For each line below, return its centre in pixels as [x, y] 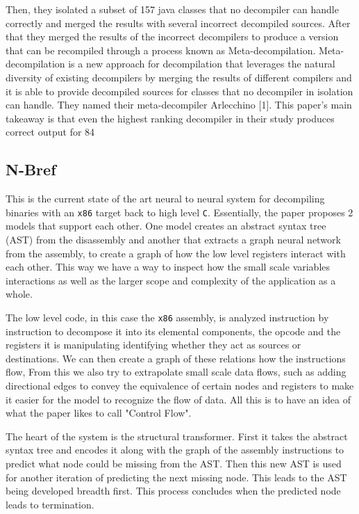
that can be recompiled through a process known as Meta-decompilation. [161, 50]
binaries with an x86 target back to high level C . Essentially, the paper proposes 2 [179, 212]
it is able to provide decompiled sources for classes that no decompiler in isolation [179, 91]
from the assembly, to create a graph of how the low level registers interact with [176, 253]
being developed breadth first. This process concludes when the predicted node [173, 491]
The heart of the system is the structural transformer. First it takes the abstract [177, 436]
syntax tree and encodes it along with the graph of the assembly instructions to [175, 450]
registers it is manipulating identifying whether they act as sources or [153, 345]
